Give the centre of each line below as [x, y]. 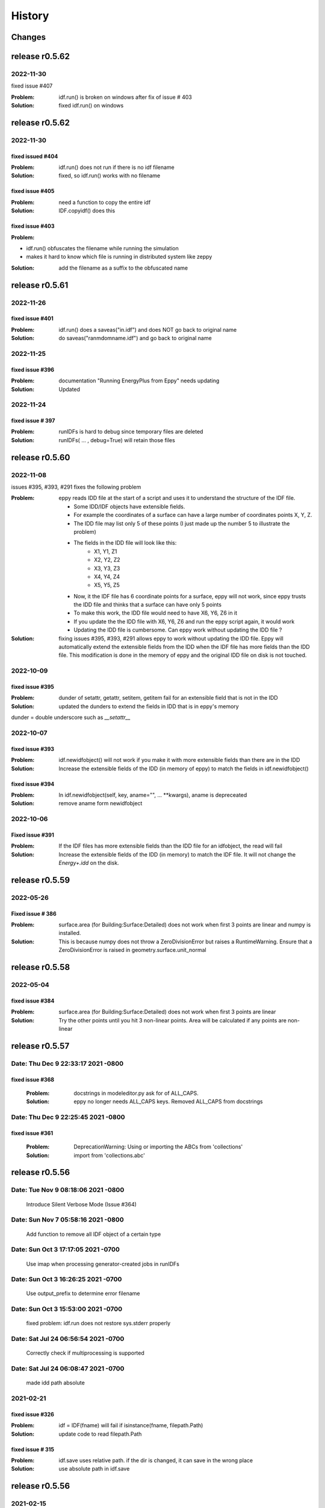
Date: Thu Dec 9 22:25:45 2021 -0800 [68, 1117]
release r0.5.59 [41, 880]
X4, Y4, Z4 [107, 577]
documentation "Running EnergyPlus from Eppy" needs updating [139, 381]
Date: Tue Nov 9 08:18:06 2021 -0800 [68, 1190]
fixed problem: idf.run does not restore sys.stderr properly [98, 1323]
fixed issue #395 [32, 687]
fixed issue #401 [32, 318]
